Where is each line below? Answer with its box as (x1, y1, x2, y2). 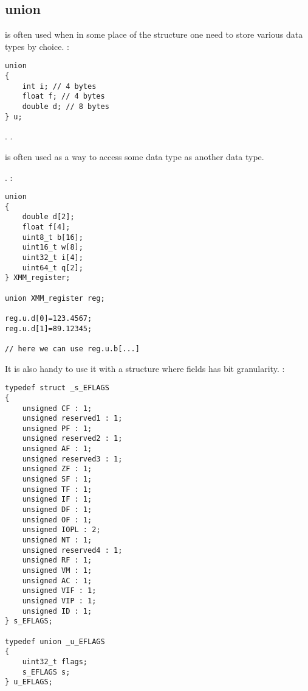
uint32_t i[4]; (22, 253, 83, 262)
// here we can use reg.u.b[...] (5, 344, 140, 353)
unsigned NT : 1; (22, 536, 92, 545)
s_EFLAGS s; (22, 667, 70, 676)
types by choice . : (5, 40, 69, 52)
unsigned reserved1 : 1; (22, 414, 123, 423)
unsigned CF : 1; (22, 404, 92, 413)
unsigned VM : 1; (22, 566, 92, 575)
